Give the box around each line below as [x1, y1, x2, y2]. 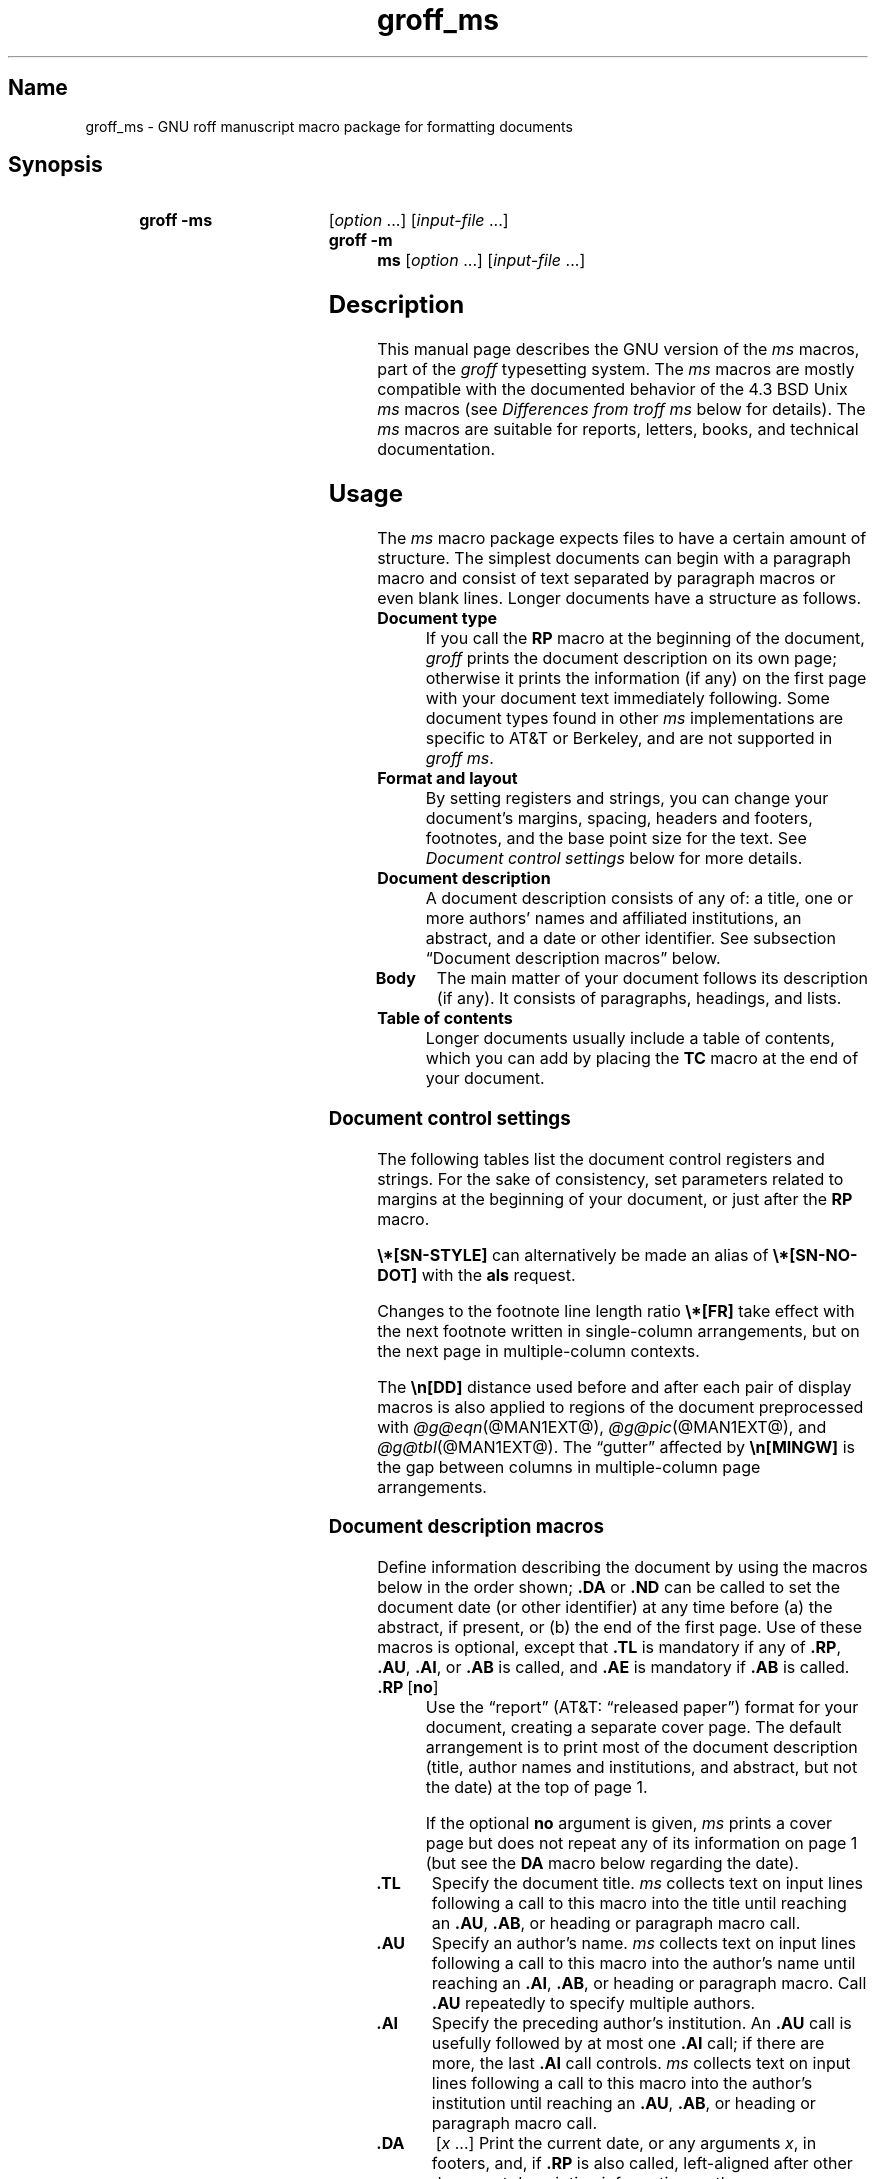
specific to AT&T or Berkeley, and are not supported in [425, 728, 833, 749]
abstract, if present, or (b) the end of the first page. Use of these [377, 1616, 863, 1637]
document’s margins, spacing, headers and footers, [425, 808, 813, 829]
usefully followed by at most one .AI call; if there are [431, 2032, 825, 2053]
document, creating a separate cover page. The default [425, 1716, 842, 1737]
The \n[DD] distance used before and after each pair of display [377, 1376, 852, 1397]
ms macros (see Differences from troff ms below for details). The [377, 399, 866, 420]
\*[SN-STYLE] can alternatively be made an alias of [377, 1244, 769, 1265]
